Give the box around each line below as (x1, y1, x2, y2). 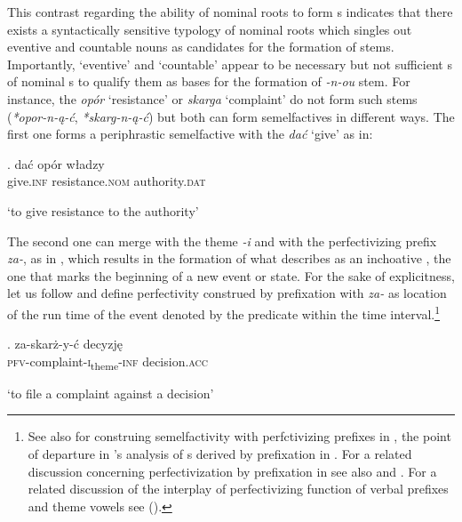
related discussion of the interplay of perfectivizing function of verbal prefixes (28, 479, 449, 498)
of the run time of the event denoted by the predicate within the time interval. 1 (7, 301, 441, 323)
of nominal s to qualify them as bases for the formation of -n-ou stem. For (7, 72, 410, 91)
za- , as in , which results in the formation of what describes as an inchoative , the (7, 249, 451, 268)
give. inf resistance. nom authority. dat (7, 172, 206, 190)
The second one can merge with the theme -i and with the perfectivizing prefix (7, 231, 437, 250)
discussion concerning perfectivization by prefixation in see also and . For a (28, 462, 437, 480)
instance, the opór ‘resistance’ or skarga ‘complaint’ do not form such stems (7, 89, 418, 108)
